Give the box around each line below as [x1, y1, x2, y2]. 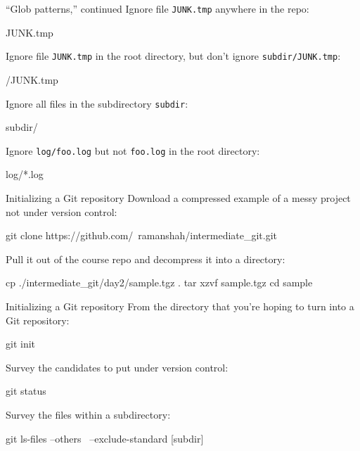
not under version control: [6, 204, 117, 219]
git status [6, 383, 46, 398]
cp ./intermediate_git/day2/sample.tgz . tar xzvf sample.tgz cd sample [6, 275, 313, 290]
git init [6, 336, 36, 351]
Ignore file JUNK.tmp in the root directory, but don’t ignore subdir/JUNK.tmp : [6, 49, 341, 63]
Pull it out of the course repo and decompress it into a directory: [6, 251, 285, 266]
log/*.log [6, 167, 44, 182]
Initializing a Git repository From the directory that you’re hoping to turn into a [6, 298, 354, 313]
